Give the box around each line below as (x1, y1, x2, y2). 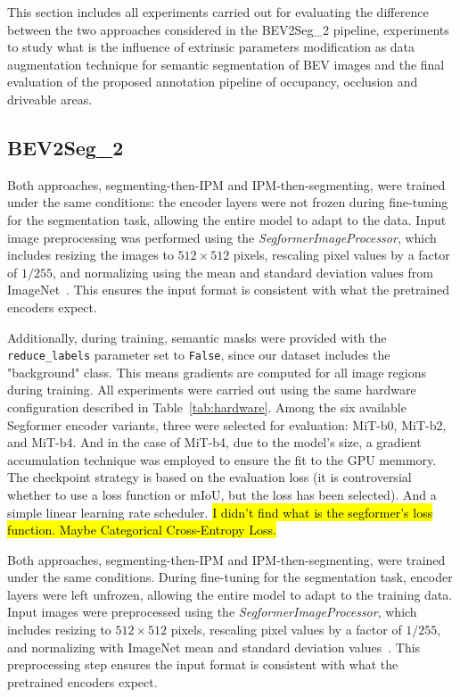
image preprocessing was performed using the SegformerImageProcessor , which (7, 228, 437, 246)
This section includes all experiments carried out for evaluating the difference (7, 3, 429, 21)
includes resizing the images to (7, 245, 174, 264)
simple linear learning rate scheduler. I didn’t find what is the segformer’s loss (7, 502, 433, 521)
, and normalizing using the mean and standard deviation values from (52, 262, 433, 281)
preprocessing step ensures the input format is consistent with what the (7, 655, 398, 674)
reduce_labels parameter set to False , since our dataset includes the (7, 345, 390, 364)
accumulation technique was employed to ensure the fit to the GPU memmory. (7, 450, 437, 469)
